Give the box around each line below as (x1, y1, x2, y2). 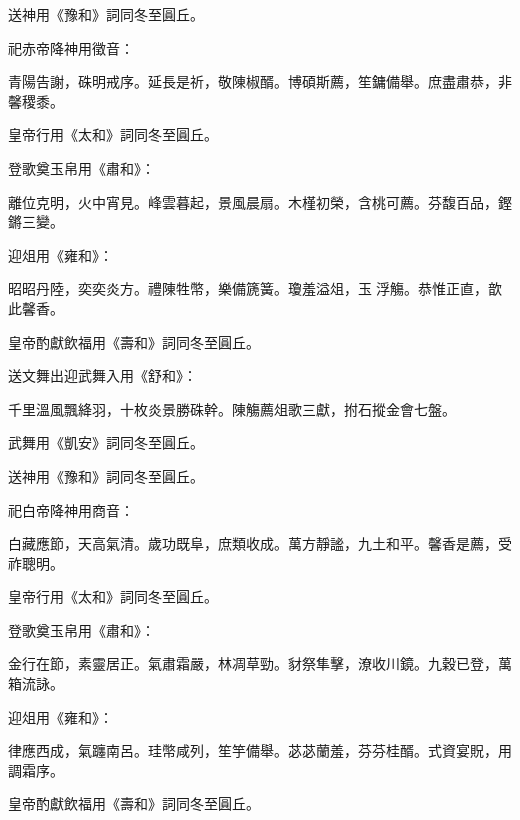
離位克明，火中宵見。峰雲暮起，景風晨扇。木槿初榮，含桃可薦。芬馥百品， (8, 191, 498, 212)
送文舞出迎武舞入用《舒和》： (8, 365, 197, 386)
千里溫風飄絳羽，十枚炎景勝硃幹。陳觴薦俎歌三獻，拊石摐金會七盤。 (8, 398, 456, 419)
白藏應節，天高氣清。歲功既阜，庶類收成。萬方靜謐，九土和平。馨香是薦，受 (8, 533, 512, 554)
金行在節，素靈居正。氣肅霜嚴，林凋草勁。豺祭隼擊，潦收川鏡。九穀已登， (8, 653, 498, 674)
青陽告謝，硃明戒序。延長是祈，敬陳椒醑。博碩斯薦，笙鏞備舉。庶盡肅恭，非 (8, 71, 512, 92)
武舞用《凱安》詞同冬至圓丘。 (8, 432, 204, 453)
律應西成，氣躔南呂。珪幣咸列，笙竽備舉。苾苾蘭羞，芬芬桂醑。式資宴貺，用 (8, 740, 512, 761)
